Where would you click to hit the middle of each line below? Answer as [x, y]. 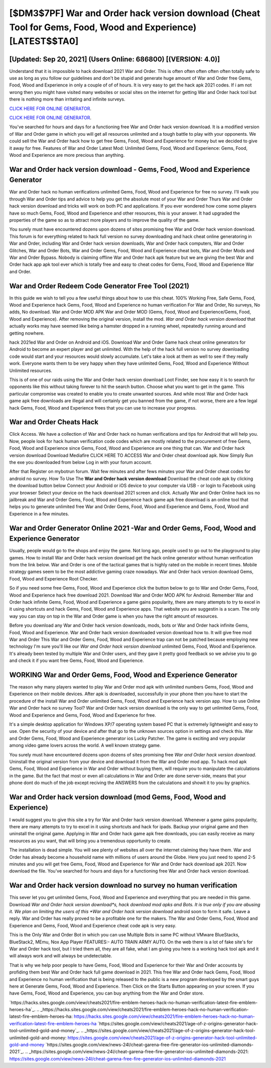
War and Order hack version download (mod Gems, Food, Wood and [117, 797]
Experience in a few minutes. [39, 514]
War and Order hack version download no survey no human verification [123, 885]
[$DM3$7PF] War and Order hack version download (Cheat [135, 13]
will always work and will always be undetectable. [61, 956]
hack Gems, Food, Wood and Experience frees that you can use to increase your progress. [103, 408]
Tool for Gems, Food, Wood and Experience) [103, 27]
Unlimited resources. [31, 370]
